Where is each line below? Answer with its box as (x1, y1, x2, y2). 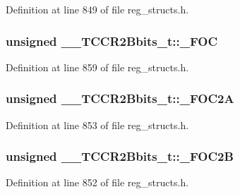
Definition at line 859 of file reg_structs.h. (6, 59, 189, 74)
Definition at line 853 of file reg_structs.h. (6, 117, 189, 132)
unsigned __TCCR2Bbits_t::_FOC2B (6, 147, 234, 165)
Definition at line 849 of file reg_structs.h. (6, 2, 189, 16)
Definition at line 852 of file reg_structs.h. (6, 175, 189, 190)
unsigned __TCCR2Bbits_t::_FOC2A (6, 90, 234, 107)
